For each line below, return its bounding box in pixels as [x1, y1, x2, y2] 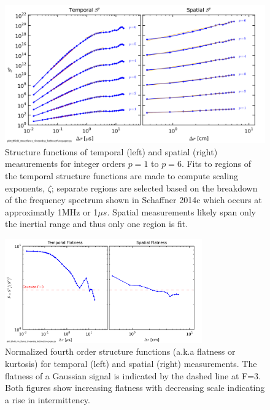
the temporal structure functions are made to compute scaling [5, 169, 238, 182]
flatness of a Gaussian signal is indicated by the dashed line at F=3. [5, 369, 261, 382]
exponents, [5, 181, 45, 194]
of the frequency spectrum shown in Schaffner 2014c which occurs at [5, 193, 262, 206]
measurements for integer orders [5, 157, 126, 170]
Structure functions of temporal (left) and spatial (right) [5, 145, 218, 158]
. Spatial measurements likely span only [107, 205, 256, 218]
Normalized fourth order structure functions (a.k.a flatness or [5, 345, 236, 358]
